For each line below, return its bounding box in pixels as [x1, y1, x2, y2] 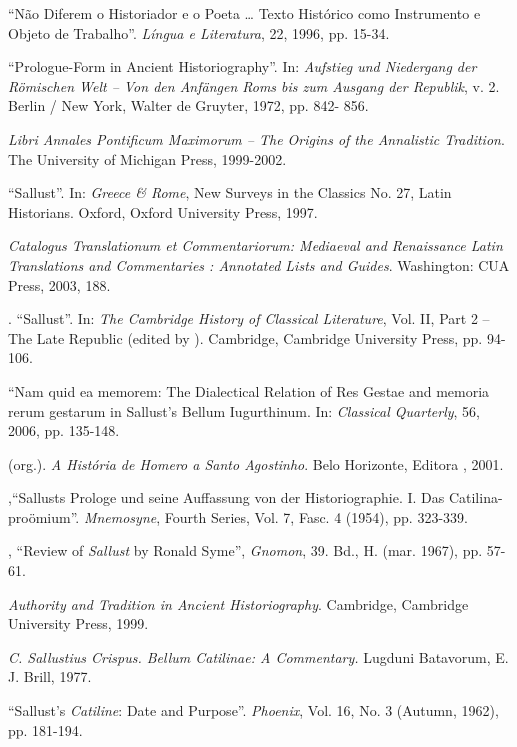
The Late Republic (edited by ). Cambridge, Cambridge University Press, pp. [8, 327, 483, 348]
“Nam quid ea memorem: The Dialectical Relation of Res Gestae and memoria [8, 380, 490, 401]
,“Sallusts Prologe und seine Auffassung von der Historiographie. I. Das [8, 487, 445, 508]
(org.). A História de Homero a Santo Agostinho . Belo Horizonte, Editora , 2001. [8, 453, 504, 474]
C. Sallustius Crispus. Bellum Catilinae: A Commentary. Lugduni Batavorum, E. [8, 646, 509, 667]
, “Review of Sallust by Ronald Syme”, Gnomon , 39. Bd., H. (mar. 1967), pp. [8, 540, 483, 561]
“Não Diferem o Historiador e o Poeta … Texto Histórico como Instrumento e [8, 3, 481, 23]
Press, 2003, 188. [8, 274, 111, 295]
